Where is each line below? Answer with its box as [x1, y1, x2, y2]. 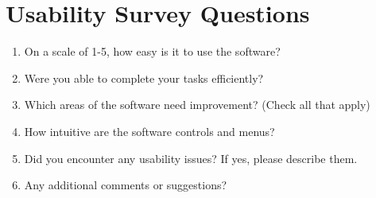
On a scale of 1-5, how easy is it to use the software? [24, 43, 281, 60]
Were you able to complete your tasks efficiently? [24, 69, 264, 86]
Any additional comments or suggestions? [24, 177, 227, 193]
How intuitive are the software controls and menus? [24, 122, 275, 139]
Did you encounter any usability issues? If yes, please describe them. [24, 149, 358, 166]
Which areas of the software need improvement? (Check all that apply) [24, 96, 370, 113]
